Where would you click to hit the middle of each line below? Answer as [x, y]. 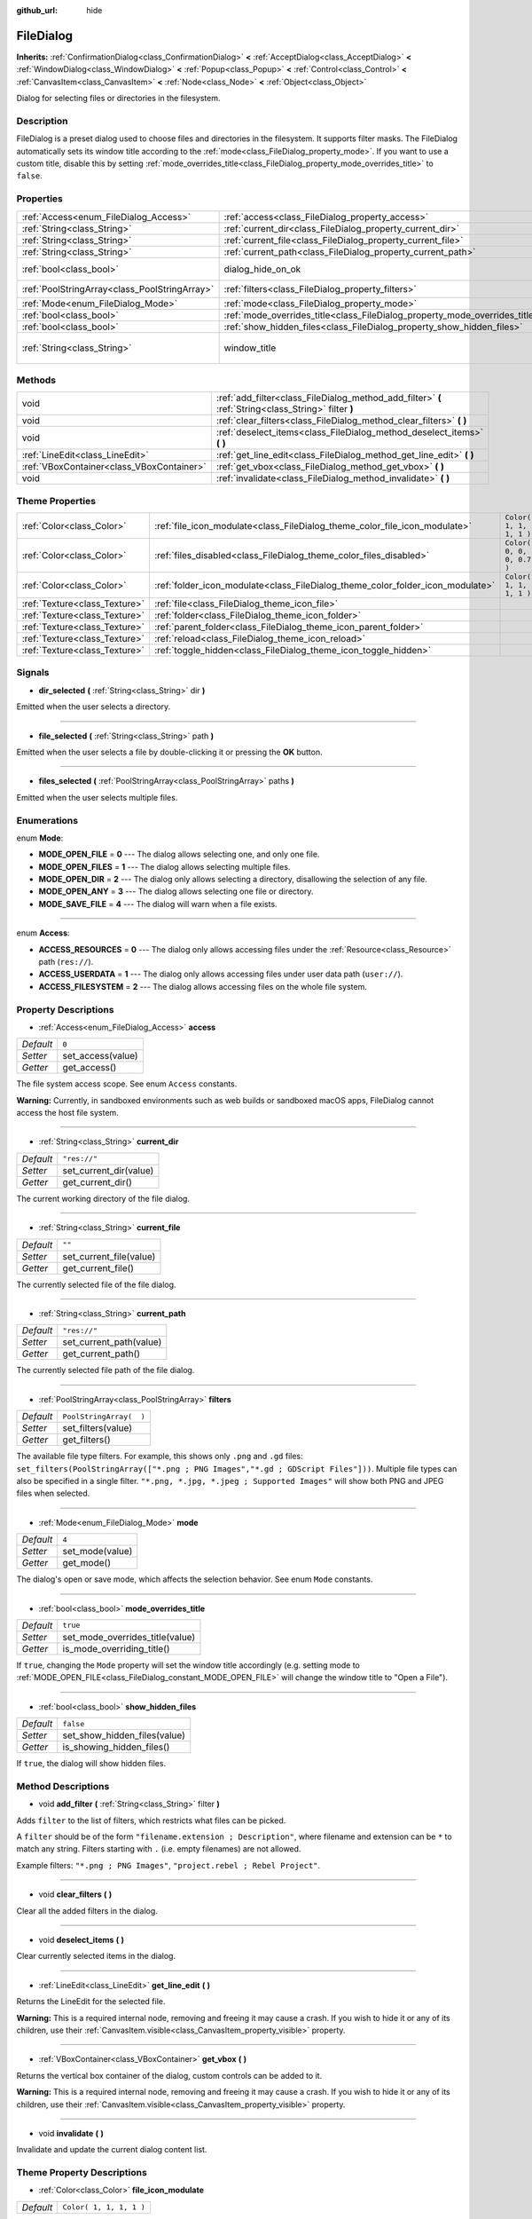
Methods [36, 380]
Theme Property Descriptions [82, 2173]
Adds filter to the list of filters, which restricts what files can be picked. [151, 1820]
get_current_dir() [98, 1182]
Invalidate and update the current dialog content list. [112, 2150]
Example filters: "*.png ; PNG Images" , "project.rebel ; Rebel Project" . [168, 1865]
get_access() [90, 1068]
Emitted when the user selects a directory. [94, 707]
